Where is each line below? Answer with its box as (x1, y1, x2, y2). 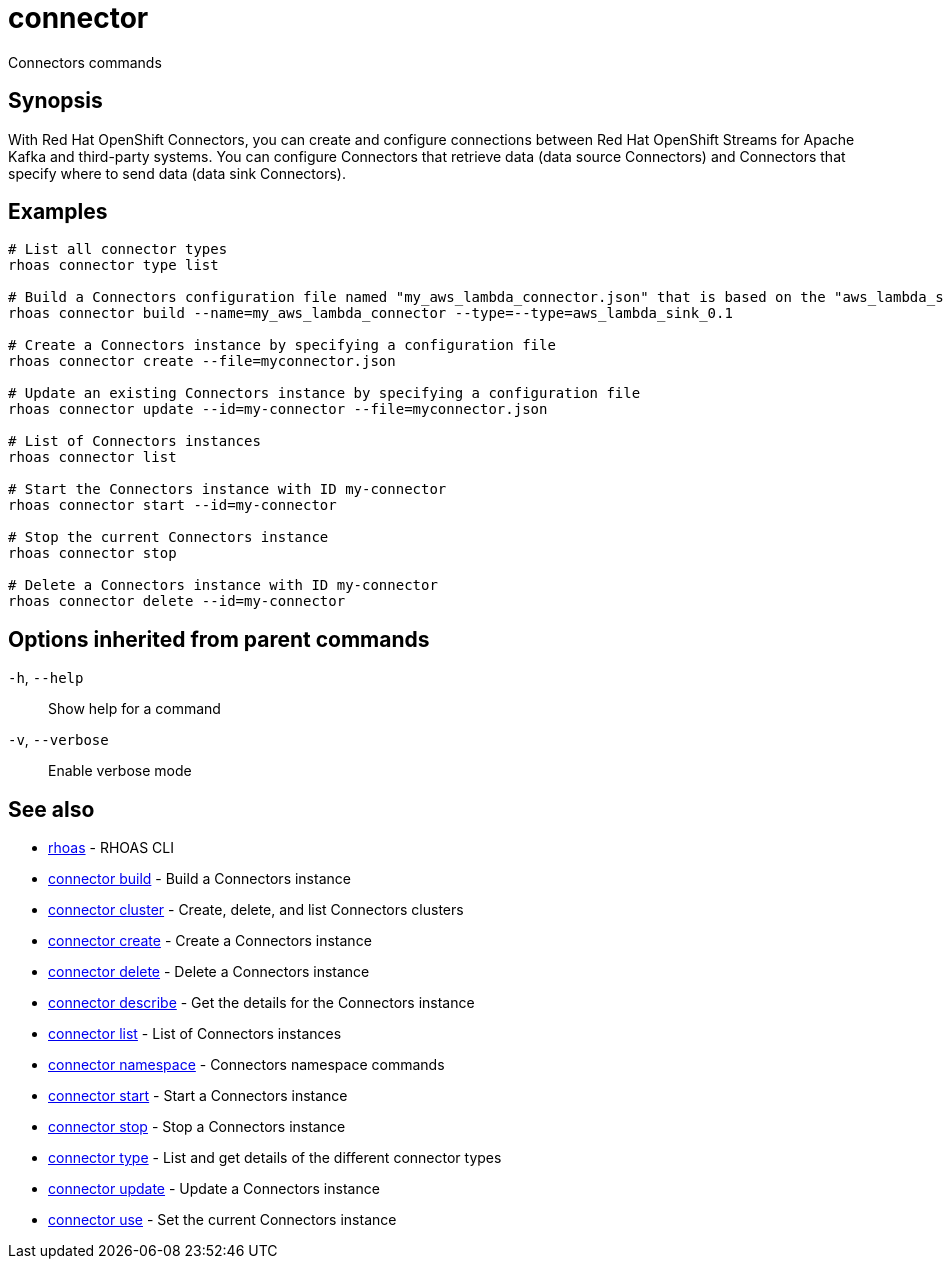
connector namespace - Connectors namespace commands (48, 1056, 445, 1074)
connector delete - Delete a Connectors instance (48, 963, 370, 981)
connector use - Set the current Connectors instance (48, 1211, 397, 1229)
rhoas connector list (8, 449, 177, 466)
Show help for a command (48, 700, 221, 718)
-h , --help (8, 669, 84, 687)
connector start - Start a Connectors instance (48, 1087, 348, 1105)
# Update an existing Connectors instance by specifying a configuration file (8, 385, 641, 402)
